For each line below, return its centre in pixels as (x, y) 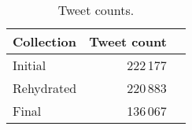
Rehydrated (45, 88)
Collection (44, 41)
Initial (30, 65)
